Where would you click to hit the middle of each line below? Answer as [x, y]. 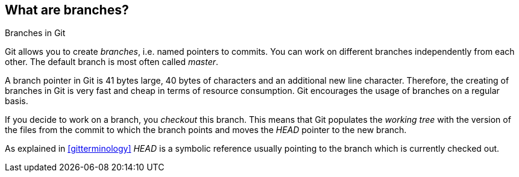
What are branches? [67, 10]
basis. [17, 101]
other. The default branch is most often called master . [112, 62]
